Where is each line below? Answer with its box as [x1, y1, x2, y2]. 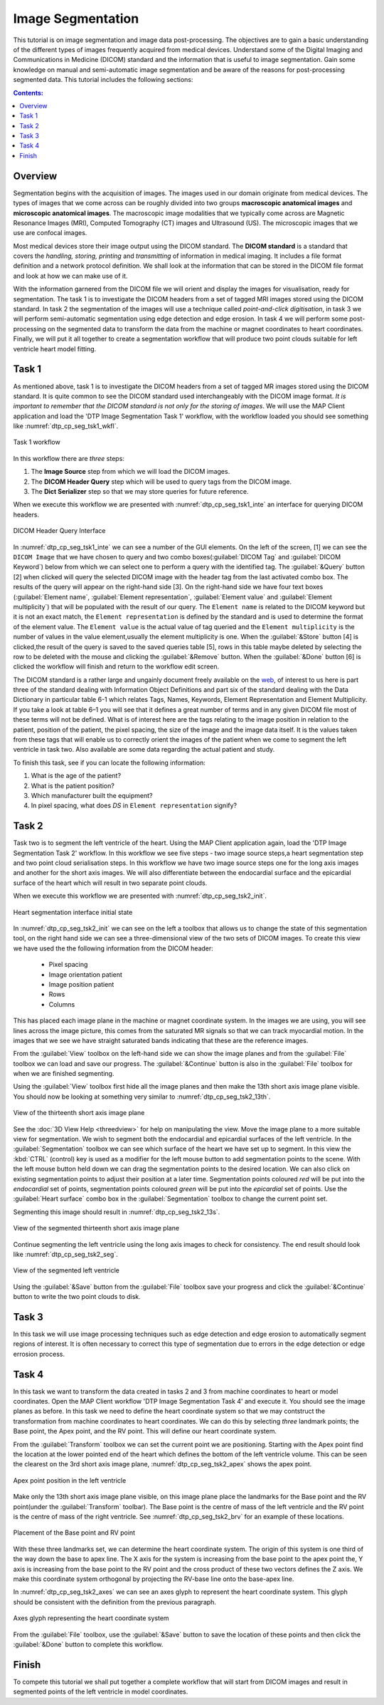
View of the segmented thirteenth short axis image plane [13, 1224, 180, 1233]
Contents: [13, 88, 44, 97]
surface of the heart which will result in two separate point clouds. [13, 879, 208, 887]
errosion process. [13, 1349, 65, 1358]
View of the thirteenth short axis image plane [13, 1109, 145, 1117]
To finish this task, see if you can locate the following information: [13, 758, 206, 767]
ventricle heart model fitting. [13, 344, 97, 353]
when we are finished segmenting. [13, 1069, 114, 1078]
